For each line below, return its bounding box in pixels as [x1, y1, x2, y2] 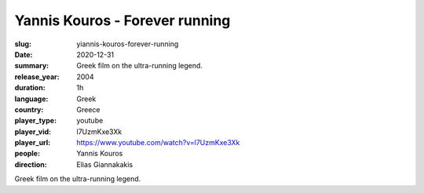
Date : [14, 49, 33, 59]
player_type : [14, 116, 57, 126]
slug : [14, 39, 31, 49]
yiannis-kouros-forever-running [76, 39, 179, 49]
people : [14, 149, 41, 158]
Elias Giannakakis [76, 159, 133, 169]
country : [14, 104, 44, 114]
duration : [14, 83, 46, 93]
